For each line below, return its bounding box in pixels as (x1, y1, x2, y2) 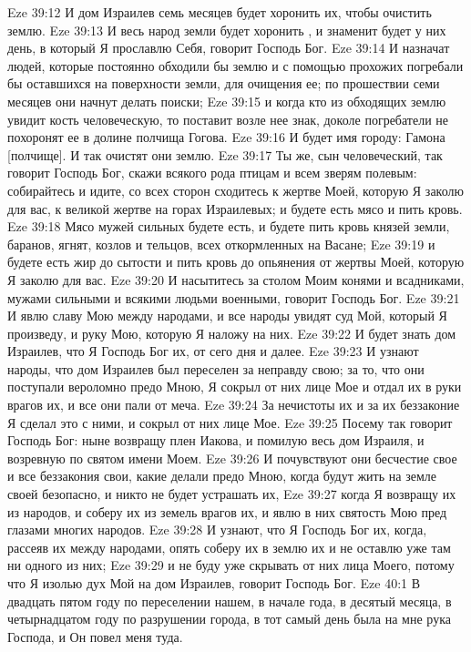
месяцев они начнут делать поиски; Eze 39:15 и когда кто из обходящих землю (7, 91, 446, 110)
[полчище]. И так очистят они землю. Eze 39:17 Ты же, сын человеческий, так (7, 145, 443, 164)
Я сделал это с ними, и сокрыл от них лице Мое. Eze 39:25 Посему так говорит (7, 413, 453, 432)
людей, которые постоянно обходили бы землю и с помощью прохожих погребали (7, 56, 464, 75)
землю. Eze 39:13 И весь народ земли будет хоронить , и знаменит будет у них (7, 20, 446, 39)
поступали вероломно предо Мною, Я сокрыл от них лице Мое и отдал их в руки (7, 377, 462, 396)
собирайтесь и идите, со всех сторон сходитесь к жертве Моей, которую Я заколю (7, 180, 464, 199)
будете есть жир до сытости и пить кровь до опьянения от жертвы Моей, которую (7, 252, 465, 271)
